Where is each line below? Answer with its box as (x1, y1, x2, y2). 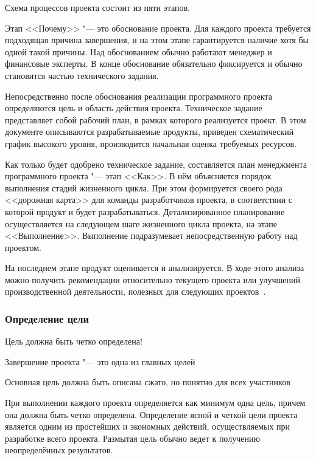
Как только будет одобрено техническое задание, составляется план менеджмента (5, 157, 307, 170)
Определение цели (5, 311, 89, 326)
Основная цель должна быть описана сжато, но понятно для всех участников (5, 376, 290, 388)
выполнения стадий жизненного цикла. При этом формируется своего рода (5, 181, 283, 194)
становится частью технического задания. (5, 69, 159, 81)
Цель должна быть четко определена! (5, 335, 142, 348)
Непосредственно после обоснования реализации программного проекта (5, 89, 272, 102)
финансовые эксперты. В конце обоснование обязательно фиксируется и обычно (5, 57, 303, 70)
